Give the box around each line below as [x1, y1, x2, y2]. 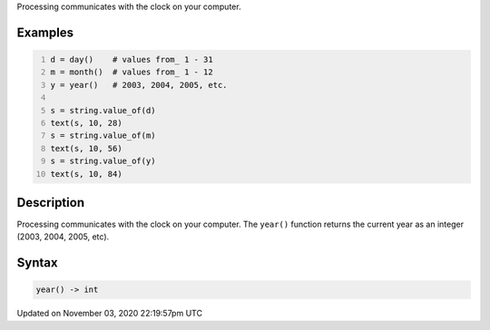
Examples [16, 24, 74, 40]
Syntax [16, 255, 58, 271]
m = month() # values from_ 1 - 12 [50, 67, 213, 77]
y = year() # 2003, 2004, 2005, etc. [50, 80, 228, 90]
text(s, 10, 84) [50, 169, 122, 179]
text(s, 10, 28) [50, 118, 122, 128]
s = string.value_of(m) [50, 131, 156, 141]
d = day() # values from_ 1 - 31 [50, 54, 213, 64]
